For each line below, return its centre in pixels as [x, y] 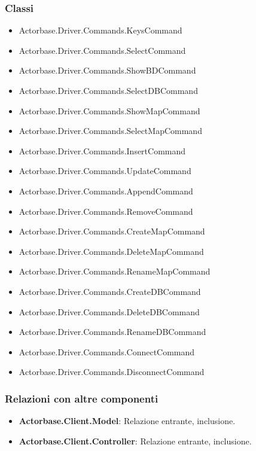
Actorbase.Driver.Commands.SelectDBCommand [108, 90]
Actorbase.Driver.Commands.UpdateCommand [105, 171]
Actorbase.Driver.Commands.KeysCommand [100, 30]
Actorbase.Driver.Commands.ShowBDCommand [107, 70]
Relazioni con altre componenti [82, 398]
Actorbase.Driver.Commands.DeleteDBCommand [109, 311]
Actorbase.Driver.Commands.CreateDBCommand [110, 291]
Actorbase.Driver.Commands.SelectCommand [102, 50]
